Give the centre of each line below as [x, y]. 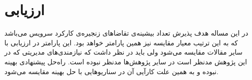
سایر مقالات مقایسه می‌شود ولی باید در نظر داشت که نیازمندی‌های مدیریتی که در [124, 52]
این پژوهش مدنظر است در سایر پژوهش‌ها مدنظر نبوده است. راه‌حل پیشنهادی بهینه [126, 61]
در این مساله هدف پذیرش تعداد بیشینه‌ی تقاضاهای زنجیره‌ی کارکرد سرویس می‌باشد [126, 33]
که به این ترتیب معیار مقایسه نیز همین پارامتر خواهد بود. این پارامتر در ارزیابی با [121, 42]
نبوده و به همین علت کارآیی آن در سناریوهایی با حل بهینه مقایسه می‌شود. [112, 71]
